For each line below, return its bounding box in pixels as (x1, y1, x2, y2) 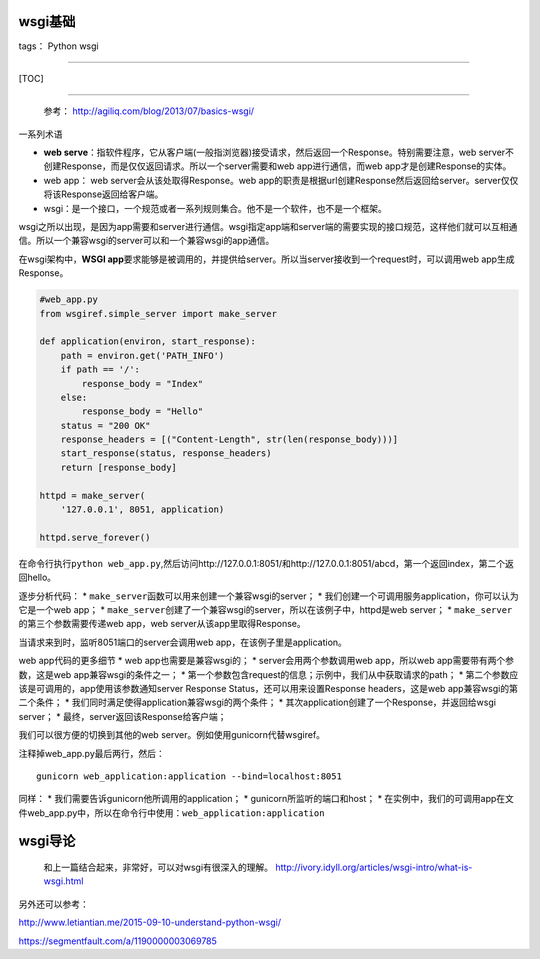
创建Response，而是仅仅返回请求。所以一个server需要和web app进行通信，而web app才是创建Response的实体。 (43, 160, 512, 172)
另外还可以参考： (18, 898, 89, 910)
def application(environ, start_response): (39, 336, 257, 347)
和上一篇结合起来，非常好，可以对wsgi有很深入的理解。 (43, 861, 274, 874)
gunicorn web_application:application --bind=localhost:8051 (36, 770, 342, 782)
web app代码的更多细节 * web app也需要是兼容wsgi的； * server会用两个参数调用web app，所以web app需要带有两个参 (18, 655, 515, 667)
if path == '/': (60, 364, 140, 375)
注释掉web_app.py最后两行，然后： (18, 747, 165, 759)
